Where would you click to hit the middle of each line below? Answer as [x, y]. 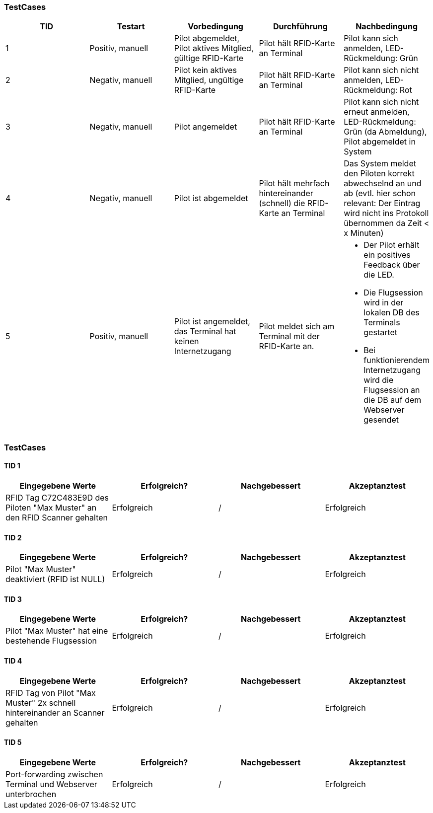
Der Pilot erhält [392, 245]
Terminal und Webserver [51, 784]
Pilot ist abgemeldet [211, 198]
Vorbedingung [216, 27]
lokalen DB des [392, 313]
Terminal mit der [289, 336]
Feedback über [392, 265]
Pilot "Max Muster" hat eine [57, 631]
